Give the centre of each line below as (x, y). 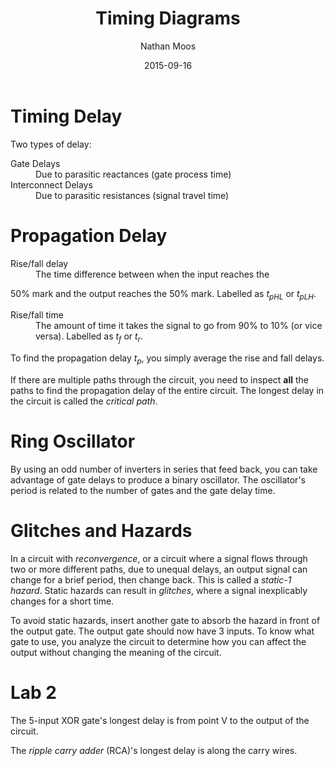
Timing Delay (66, 116)
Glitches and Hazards (101, 531)
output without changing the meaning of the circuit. (116, 652)
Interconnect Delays (51, 184)
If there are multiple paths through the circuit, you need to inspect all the (160, 380)
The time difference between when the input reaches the (152, 274)
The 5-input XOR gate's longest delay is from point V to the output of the (160, 720)
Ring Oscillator (73, 441)
